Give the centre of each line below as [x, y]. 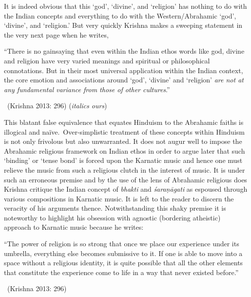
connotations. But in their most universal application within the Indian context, [124, 70]
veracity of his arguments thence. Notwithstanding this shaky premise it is [115, 208]
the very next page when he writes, [56, 34]
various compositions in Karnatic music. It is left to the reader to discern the [119, 198]
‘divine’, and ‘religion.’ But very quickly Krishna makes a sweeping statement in [123, 25]
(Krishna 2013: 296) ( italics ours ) [57, 106]
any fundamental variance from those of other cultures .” [87, 89]
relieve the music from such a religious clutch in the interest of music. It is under [125, 169]
